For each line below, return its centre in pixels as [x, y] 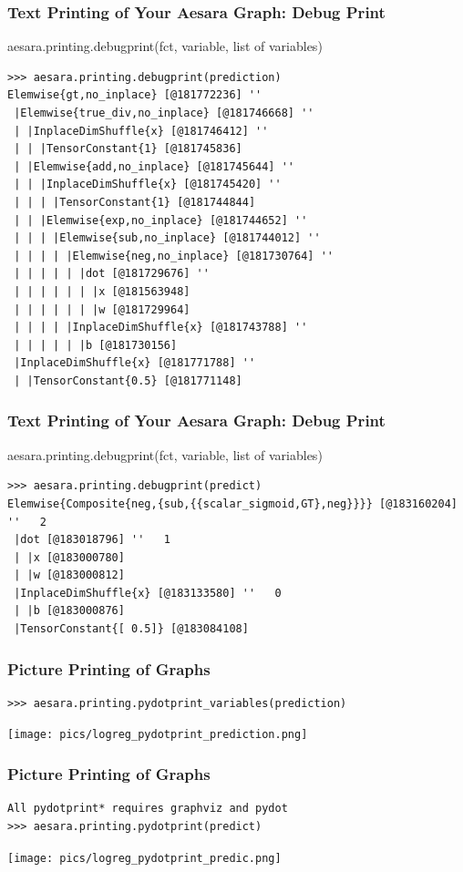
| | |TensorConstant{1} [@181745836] [128, 149]
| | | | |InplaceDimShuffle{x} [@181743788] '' [161, 328]
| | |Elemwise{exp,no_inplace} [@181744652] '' [161, 220]
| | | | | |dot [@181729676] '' [112, 274]
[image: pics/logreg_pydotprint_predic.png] [144, 858]
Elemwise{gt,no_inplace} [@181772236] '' [135, 95]
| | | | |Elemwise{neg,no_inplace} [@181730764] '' [174, 256]
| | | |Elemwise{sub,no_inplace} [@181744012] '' [167, 238]
